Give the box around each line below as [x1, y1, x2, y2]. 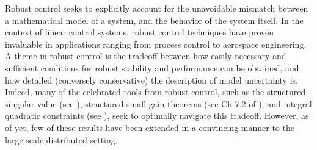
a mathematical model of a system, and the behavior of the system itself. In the [5, 13, 304, 26]
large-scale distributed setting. [5, 133, 118, 146]
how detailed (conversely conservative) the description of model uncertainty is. [5, 73, 298, 86]
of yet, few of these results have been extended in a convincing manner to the [5, 121, 294, 134]
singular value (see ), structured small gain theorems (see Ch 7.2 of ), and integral [5, 97, 312, 110]
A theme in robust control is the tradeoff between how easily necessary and [5, 49, 286, 62]
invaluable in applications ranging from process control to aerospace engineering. [5, 37, 307, 50]
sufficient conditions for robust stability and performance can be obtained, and [5, 61, 299, 74]
